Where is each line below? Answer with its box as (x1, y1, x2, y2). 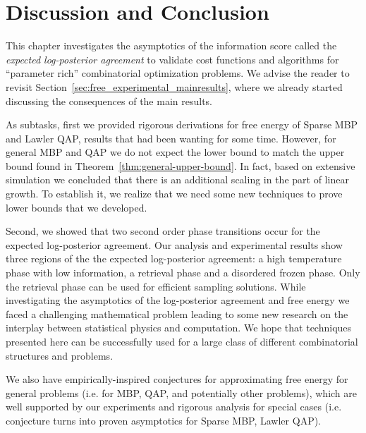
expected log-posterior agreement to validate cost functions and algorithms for (6, 51, 339, 66)
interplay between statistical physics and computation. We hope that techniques (6, 320, 352, 335)
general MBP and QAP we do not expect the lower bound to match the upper (6, 145, 345, 159)
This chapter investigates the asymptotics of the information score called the (6, 38, 337, 53)
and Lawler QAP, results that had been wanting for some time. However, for (6, 130, 336, 145)
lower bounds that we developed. (6, 200, 147, 214)
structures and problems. (6, 348, 114, 362)
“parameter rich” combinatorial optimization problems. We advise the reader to (6, 66, 350, 80)
